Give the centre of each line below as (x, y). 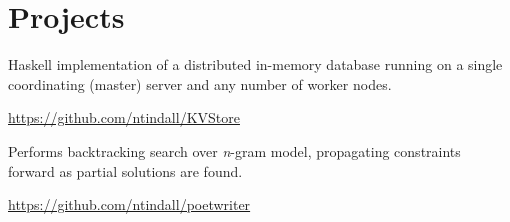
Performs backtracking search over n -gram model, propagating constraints (234, 150)
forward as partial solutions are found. (125, 170)
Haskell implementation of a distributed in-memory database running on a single (255, 64)
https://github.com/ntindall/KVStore (124, 117)
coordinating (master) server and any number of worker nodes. (200, 83)
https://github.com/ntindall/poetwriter (129, 204)
